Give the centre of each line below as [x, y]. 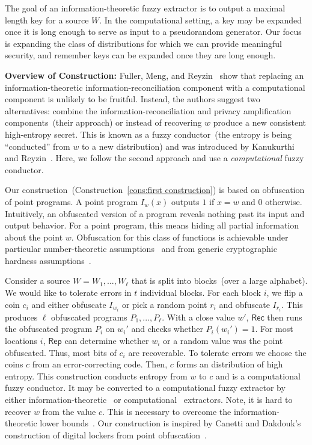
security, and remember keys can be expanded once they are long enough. [140, 55]
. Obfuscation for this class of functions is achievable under [180, 237]
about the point [34, 237]
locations [21, 340]
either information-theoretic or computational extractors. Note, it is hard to [149, 399]
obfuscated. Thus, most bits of [61, 352]
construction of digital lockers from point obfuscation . [106, 434]
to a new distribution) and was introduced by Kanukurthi [188, 146]
